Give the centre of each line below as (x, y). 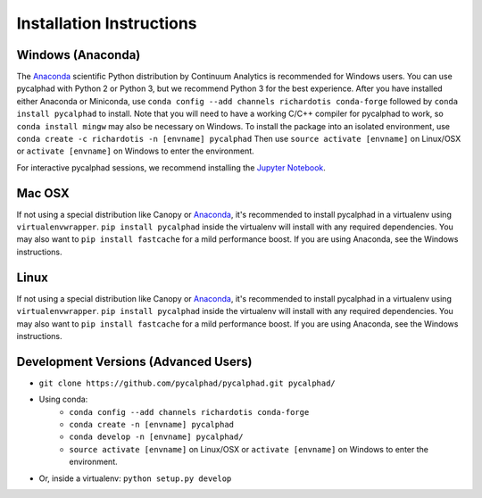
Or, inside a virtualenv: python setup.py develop (135, 478)
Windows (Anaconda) (79, 55)
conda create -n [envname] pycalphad (152, 425)
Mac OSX (43, 193)
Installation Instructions (107, 23)
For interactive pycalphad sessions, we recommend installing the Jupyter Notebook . (171, 167)
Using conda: (63, 399)
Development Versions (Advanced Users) (134, 361)
